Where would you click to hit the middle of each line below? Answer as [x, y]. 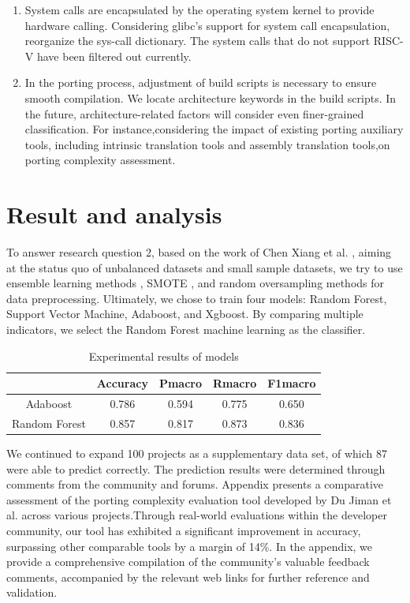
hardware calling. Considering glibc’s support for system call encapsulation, [207, 25]
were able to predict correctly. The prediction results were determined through [196, 468]
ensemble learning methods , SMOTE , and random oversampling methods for [196, 283]
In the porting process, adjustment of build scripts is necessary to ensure [201, 82]
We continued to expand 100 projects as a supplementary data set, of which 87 [197, 453]
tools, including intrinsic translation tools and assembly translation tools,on [207, 144]
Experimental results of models [164, 356]
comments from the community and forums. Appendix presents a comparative [195, 484]
